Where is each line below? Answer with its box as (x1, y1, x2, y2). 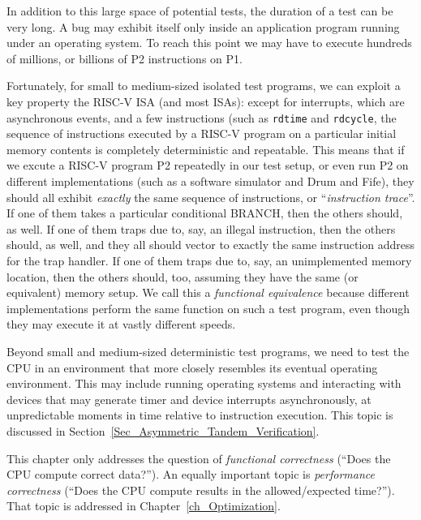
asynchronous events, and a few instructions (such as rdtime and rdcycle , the (6, 109, 397, 126)
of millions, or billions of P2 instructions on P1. (6, 49, 243, 67)
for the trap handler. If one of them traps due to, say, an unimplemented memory (6, 251, 412, 269)
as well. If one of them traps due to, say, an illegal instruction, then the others (6, 220, 396, 237)
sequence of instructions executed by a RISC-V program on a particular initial (6, 125, 397, 142)
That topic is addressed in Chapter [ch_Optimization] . (6, 497, 281, 514)
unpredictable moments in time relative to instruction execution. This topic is (6, 406, 393, 423)
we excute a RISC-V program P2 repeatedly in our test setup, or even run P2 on (6, 157, 409, 174)
